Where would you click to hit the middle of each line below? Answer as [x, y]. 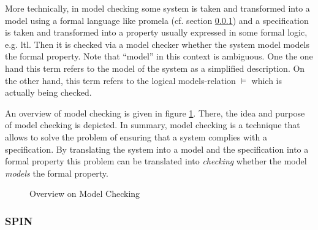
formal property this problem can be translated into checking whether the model [156, 161]
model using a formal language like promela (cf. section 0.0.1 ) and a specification [157, 20]
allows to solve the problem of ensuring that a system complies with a [136, 136]
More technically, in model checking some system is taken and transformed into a [157, 8]
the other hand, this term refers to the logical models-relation [120, 80]
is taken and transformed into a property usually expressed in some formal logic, [156, 32]
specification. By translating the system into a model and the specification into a [157, 149]
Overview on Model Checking [85, 194]
